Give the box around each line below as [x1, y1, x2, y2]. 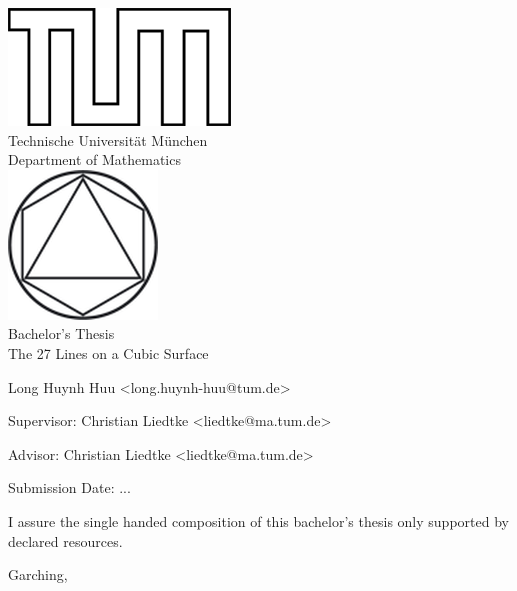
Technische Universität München [8, 129, 208, 150]
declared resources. [8, 530, 123, 551]
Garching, [8, 564, 68, 585]
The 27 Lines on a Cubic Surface [8, 342, 209, 363]
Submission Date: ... [8, 477, 131, 498]
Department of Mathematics [8, 149, 181, 170]
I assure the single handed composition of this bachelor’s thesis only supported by [8, 510, 509, 531]
